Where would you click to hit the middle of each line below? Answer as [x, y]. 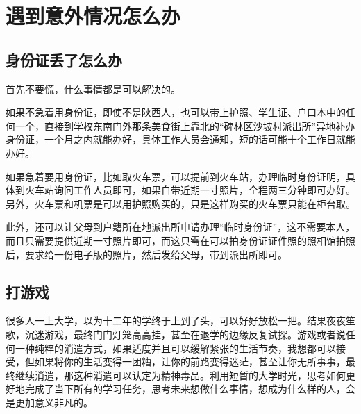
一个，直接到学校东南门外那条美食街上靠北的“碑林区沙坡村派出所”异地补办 [185, 125]
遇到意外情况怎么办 [93, 16]
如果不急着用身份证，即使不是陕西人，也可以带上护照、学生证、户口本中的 [176, 112]
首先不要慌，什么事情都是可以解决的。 [93, 89]
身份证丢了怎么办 [64, 59]
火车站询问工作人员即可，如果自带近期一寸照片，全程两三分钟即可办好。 [190, 190]
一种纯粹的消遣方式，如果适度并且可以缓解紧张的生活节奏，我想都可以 [175, 348]
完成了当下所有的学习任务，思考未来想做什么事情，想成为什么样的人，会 [190, 389]
